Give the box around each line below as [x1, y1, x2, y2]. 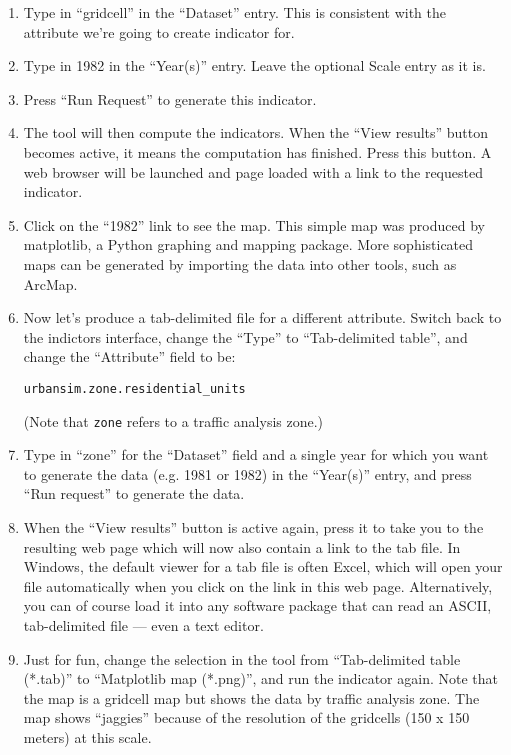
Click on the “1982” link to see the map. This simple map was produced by [23, 214, 485, 235]
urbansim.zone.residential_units [23, 381, 246, 396]
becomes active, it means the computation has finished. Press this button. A [23, 141, 492, 162]
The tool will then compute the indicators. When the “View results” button [23, 122, 489, 143]
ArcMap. [23, 273, 78, 294]
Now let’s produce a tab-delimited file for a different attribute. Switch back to [23, 307, 502, 328]
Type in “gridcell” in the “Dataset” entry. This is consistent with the [23, 2, 446, 22]
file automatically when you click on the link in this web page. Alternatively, [23, 575, 493, 596]
